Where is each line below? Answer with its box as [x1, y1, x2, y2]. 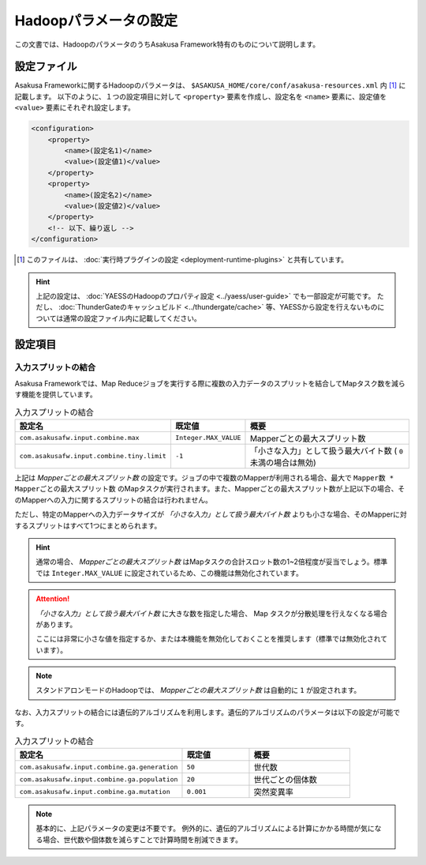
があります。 [35, 619, 77, 629]
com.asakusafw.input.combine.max [19, 434, 140, 442]
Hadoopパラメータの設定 [14, 12, 177, 29]
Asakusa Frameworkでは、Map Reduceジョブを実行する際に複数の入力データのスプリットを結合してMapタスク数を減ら [14, 378, 405, 388]
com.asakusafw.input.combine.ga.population [19, 775, 178, 784]
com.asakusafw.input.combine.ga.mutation [19, 787, 170, 795]
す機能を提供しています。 [14, 389, 98, 399]
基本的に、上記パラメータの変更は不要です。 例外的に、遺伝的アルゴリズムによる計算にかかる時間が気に [35, 824, 375, 833]
